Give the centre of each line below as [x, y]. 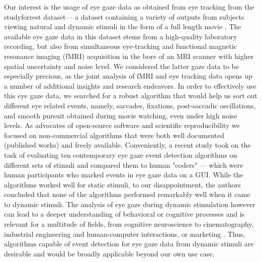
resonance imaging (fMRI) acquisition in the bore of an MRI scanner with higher [129, 56]
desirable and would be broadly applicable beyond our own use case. [109, 253]
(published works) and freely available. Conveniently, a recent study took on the [127, 145]
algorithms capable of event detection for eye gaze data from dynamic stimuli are [129, 244]
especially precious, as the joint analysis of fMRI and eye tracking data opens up [128, 76]
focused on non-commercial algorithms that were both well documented [114, 135]
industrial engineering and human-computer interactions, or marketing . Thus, [125, 234]
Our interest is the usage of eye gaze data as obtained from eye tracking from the [129, 7]
